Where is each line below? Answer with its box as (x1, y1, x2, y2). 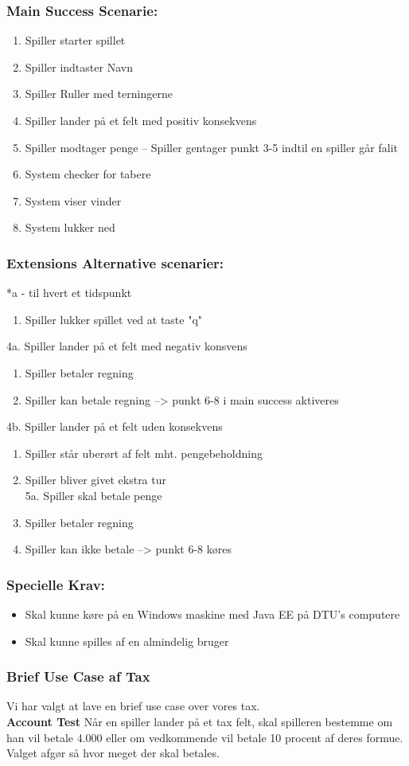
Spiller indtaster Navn (25, 58, 133, 75)
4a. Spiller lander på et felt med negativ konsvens (6, 338, 247, 354)
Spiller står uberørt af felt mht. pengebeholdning (25, 444, 263, 461)
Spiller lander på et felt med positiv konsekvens (25, 112, 257, 128)
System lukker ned (25, 219, 115, 236)
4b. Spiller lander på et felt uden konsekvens (6, 418, 223, 435)
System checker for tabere (25, 166, 151, 182)
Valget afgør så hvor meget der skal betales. (6, 745, 220, 761)
